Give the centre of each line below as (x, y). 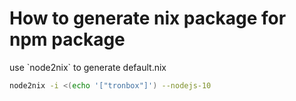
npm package (67, 39)
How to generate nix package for (148, 18)
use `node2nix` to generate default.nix (88, 67)
